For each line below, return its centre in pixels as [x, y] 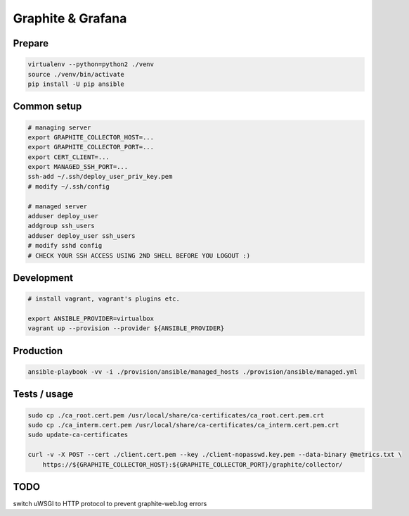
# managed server [58, 206]
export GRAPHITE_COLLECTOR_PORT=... [91, 147]
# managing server [59, 127]
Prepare [31, 43]
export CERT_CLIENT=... [69, 157]
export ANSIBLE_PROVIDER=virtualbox [91, 318]
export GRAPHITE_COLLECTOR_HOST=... [91, 137]
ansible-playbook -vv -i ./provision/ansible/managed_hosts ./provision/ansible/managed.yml [193, 372]
